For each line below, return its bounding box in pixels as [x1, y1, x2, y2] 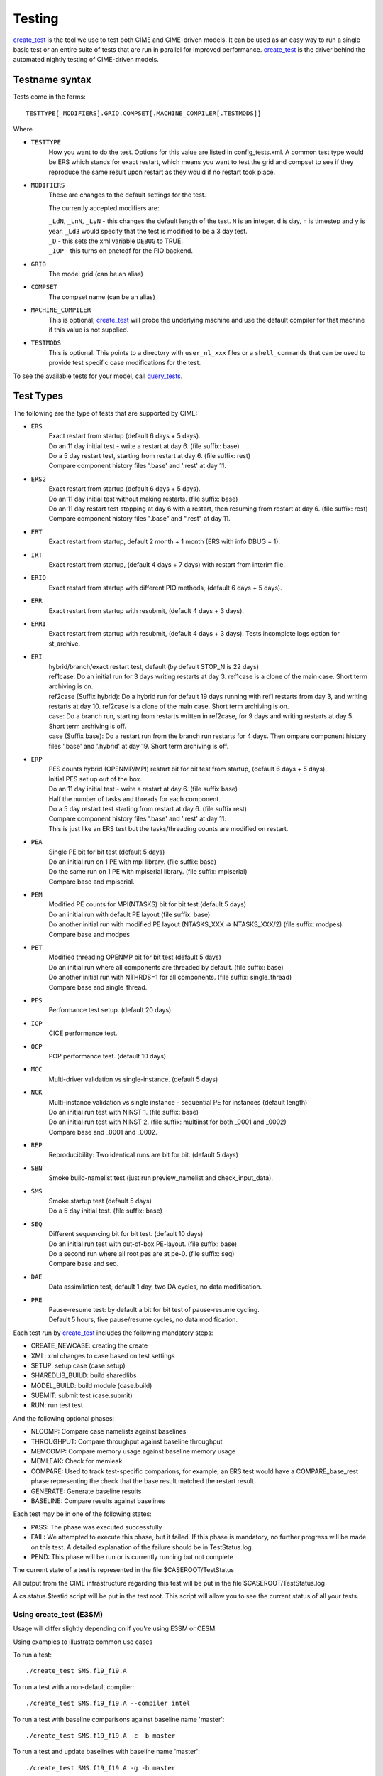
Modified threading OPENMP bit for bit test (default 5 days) [48, 953, 221, 962]
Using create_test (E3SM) [13, 1609, 104, 1619]
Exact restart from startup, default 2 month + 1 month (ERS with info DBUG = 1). [48, 537, 280, 546]
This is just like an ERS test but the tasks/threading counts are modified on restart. [48, 824, 289, 833]
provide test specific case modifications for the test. [48, 359, 201, 367]
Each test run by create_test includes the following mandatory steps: [13, 1328, 213, 1337]
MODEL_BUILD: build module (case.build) [30, 1381, 152, 1390]
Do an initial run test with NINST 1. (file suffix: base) [48, 1108, 199, 1116]
